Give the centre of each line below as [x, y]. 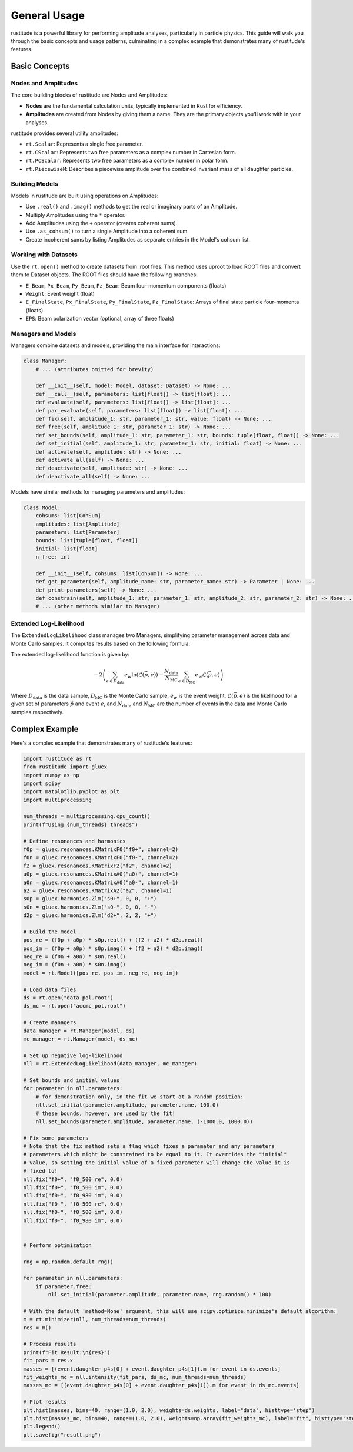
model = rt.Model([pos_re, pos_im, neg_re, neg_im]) [101, 973]
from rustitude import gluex [65, 767]
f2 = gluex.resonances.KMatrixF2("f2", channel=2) [98, 866]
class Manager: [45, 361]
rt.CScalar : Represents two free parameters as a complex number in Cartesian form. [131, 152]
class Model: [42, 507]
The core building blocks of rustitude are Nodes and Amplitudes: [89, 95]
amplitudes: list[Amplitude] [78, 524]
